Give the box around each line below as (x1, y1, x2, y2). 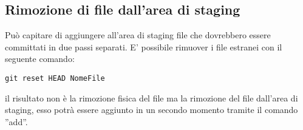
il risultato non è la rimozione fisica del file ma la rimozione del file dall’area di (5, 91, 298, 104)
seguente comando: (5, 52, 75, 65)
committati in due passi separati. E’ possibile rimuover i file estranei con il (5, 40, 282, 53)
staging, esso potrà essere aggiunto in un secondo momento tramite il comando (5, 103, 298, 116)
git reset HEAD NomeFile (5, 74, 105, 83)
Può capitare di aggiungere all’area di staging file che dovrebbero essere (5, 29, 271, 41)
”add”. (5, 115, 28, 128)
